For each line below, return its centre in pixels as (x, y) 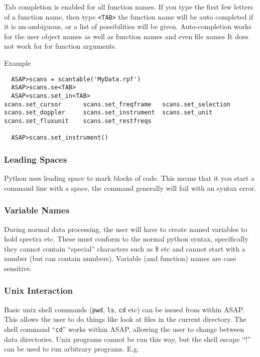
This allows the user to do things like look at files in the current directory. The (125, 319)
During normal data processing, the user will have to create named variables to (126, 229)
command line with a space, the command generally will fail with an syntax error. (130, 188)
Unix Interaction (38, 290)
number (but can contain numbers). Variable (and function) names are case (120, 258)
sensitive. (18, 268)
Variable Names (37, 210)
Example (18, 63)
